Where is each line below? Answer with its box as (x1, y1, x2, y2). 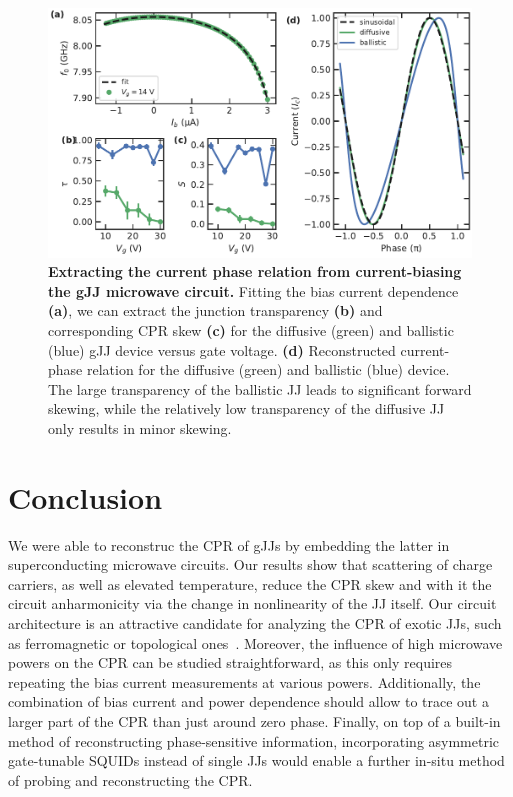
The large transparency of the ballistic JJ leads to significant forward (48, 378, 472, 399)
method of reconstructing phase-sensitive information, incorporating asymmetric (8, 730, 500, 751)
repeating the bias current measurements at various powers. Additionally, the (8, 671, 481, 692)
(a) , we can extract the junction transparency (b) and (48, 300, 383, 321)
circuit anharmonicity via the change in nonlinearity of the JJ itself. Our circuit (8, 593, 497, 614)
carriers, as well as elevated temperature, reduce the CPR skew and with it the (8, 573, 492, 594)
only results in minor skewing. (48, 417, 232, 438)
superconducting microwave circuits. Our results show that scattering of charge (8, 554, 493, 575)
